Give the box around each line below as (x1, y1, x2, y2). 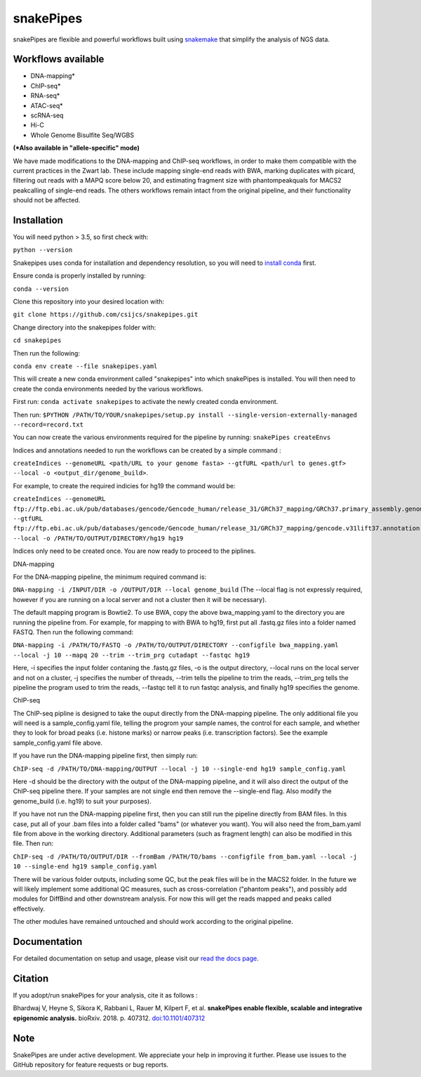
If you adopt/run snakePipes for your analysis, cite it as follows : (13, 991, 198, 999)
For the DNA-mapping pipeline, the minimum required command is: (13, 573, 207, 581)
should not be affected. (13, 196, 81, 204)
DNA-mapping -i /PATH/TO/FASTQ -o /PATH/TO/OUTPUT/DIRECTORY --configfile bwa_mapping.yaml (13, 641, 339, 649)
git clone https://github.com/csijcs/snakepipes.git (13, 311, 199, 319)
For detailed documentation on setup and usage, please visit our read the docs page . (13, 954, 259, 962)
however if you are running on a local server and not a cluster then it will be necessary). (13, 595, 267, 603)
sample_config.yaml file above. (13, 738, 103, 747)
